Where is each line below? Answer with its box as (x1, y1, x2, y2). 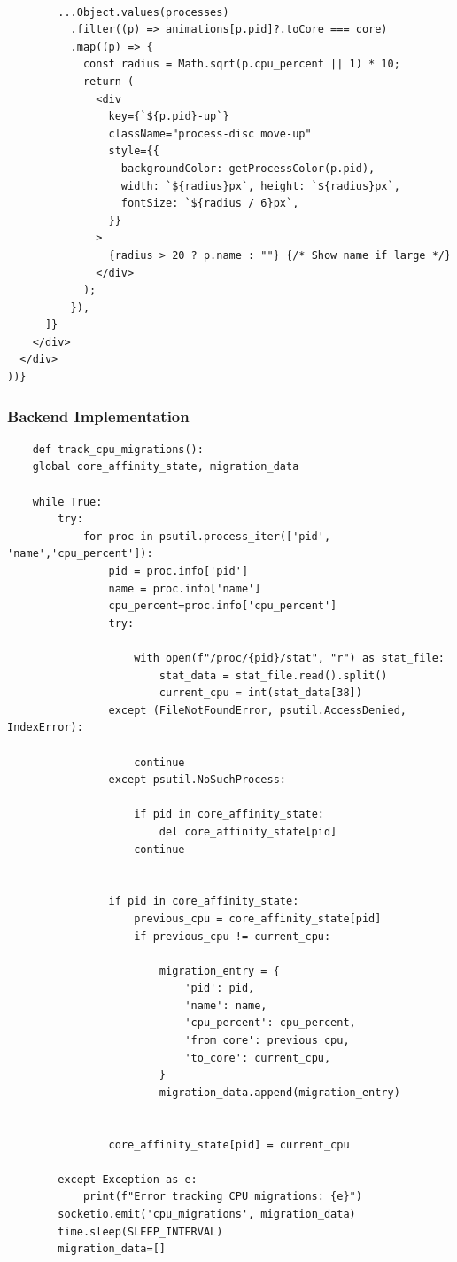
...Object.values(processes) (58, 5, 229, 19)
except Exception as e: (58, 1172, 198, 1186)
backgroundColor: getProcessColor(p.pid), (120, 161, 376, 175)
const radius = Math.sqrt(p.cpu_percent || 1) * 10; (82, 58, 400, 71)
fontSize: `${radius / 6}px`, (120, 197, 299, 210)
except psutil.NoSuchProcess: (108, 773, 286, 787)
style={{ (108, 145, 159, 158)
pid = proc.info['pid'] (108, 565, 249, 578)
